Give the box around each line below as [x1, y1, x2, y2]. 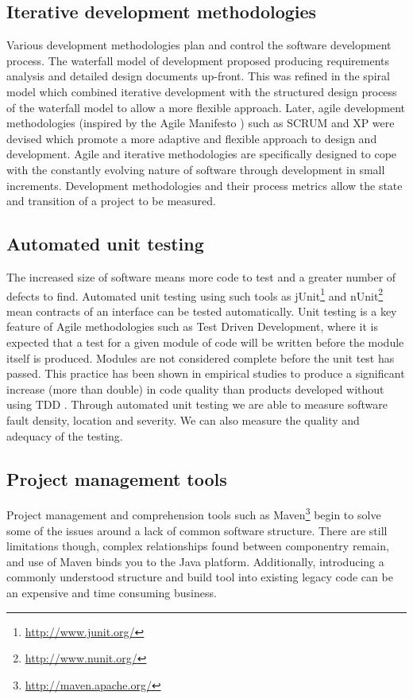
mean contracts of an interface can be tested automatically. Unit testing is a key [6, 302, 397, 319]
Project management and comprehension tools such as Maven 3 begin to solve [6, 504, 381, 522]
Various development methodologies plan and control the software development [6, 37, 392, 53]
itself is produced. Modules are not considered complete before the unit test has [6, 349, 395, 366]
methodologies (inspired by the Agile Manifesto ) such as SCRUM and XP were [6, 115, 395, 131]
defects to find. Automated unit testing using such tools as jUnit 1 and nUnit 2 [6, 285, 384, 304]
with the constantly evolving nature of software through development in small [6, 161, 385, 177]
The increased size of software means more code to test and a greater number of [6, 268, 396, 285]
